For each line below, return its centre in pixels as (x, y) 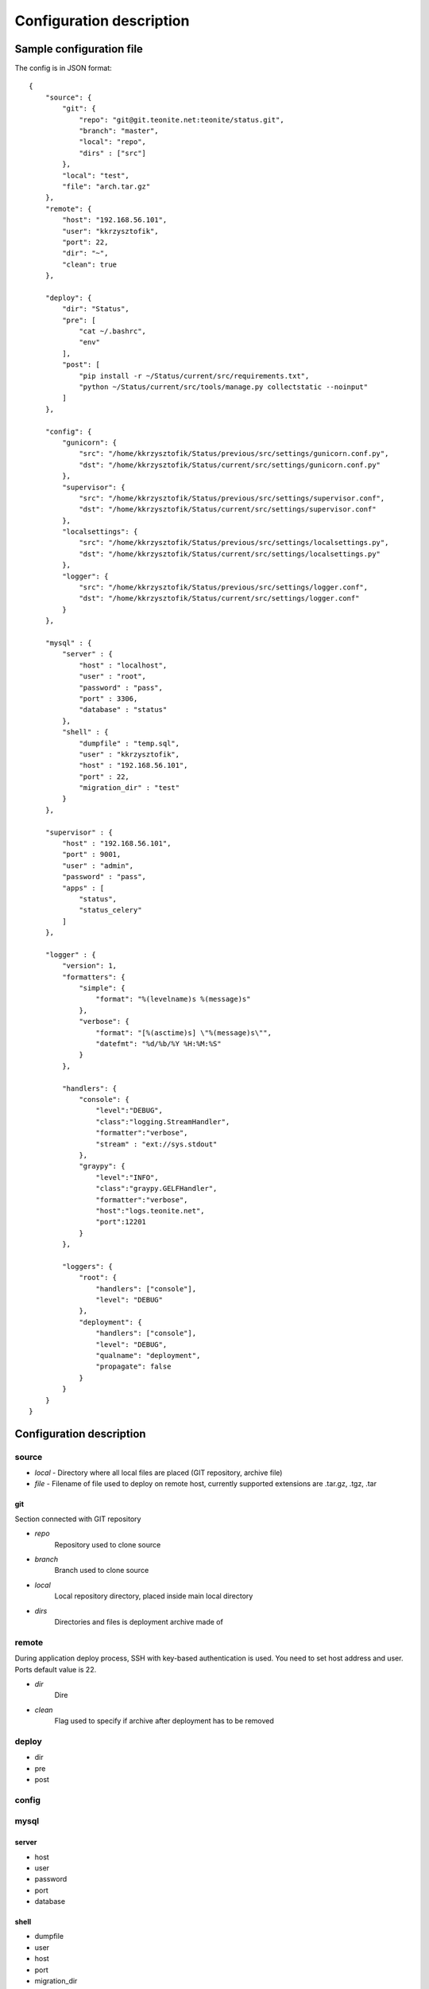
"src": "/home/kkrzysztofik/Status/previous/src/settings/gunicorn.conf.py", (234, 454)
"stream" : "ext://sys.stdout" (157, 1144)
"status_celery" (110, 910)
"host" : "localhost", (123, 665)
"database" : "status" (123, 710)
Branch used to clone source (102, 1571)
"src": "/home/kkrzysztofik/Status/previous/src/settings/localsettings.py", (234, 543)
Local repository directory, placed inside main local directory (154, 1596)
